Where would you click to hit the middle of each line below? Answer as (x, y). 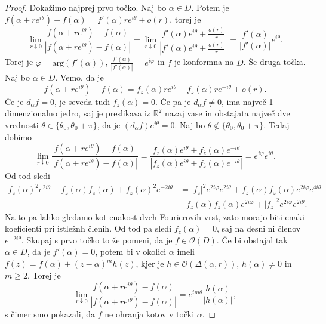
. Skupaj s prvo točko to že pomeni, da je (97, 240)
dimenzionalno (31, 113)
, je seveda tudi (82, 101)
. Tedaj (276, 124)
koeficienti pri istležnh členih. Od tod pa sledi (88, 228)
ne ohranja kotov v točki (150, 314)
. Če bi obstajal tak (252, 240)
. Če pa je (173, 101)
